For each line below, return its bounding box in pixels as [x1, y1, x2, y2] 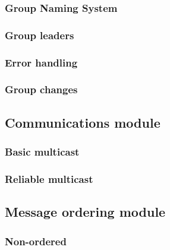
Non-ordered [5, 233, 67, 248]
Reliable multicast [5, 171, 93, 186]
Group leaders [5, 27, 74, 42]
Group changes [5, 82, 78, 97]
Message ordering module [5, 202, 166, 221]
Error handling [5, 55, 78, 69]
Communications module [5, 113, 160, 131]
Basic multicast [5, 144, 80, 159]
